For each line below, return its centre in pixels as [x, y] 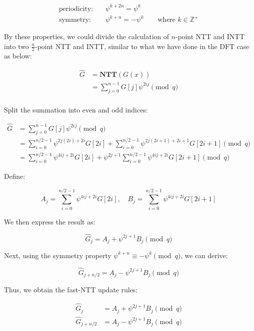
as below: [18, 56]
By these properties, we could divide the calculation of [87, 36]
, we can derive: [204, 255]
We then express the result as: [50, 221]
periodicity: [76, 9]
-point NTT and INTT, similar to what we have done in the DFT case [142, 46]
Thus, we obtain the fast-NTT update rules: [71, 290]
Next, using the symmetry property [58, 255]
